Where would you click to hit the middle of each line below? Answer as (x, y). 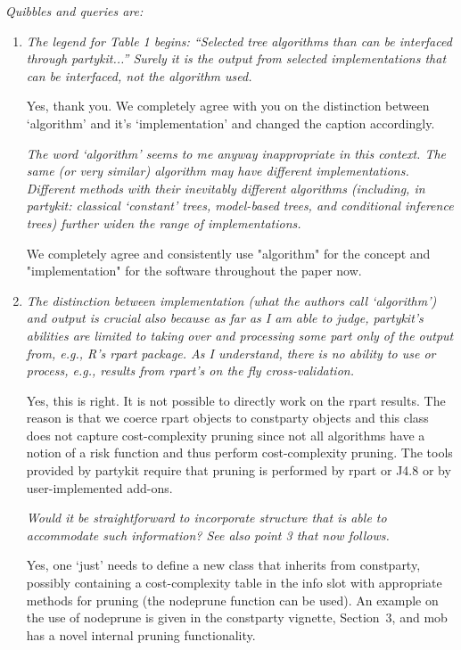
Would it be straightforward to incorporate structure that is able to (206, 518)
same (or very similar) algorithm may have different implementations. (218, 171)
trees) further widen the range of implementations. (164, 222)
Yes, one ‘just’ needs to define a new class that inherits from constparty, (223, 565)
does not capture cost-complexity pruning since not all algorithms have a (226, 435)
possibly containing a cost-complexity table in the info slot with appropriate (234, 583)
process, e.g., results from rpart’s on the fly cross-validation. (190, 370)
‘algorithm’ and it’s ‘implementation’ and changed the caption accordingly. (230, 123)
